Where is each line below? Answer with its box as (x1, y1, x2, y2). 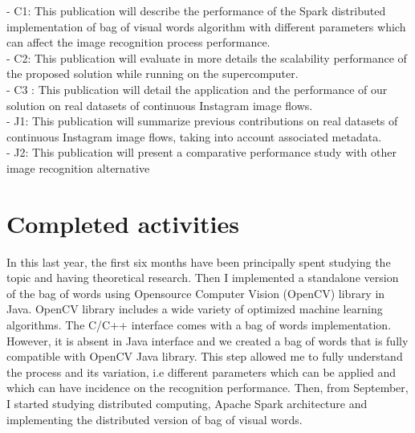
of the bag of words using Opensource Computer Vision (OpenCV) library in (6, 284, 385, 301)
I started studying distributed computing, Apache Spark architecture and (6, 395, 368, 411)
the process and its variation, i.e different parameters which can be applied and (6, 363, 397, 380)
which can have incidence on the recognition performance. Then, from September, (6, 379, 409, 396)
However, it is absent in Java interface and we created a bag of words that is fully (6, 332, 409, 349)
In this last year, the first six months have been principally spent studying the (6, 253, 391, 270)
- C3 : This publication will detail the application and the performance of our (6, 80, 388, 97)
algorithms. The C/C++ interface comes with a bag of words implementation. (6, 317, 392, 333)
